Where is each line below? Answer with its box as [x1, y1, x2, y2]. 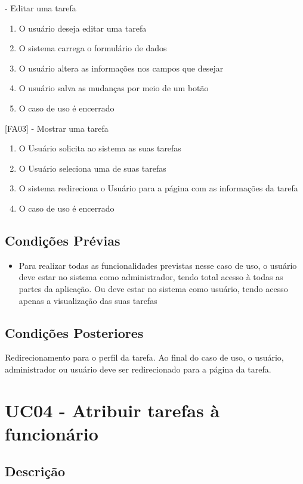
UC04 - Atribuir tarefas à [5, 398, 220, 422]
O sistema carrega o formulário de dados [18, 42, 167, 54]
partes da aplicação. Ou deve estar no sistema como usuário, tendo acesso [18, 282, 288, 294]
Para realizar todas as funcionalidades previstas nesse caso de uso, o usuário [18, 259, 297, 271]
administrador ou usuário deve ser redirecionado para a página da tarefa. [5, 362, 271, 375]
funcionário [5, 421, 98, 445]
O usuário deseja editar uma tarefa [18, 21, 147, 34]
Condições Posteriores [5, 323, 144, 342]
